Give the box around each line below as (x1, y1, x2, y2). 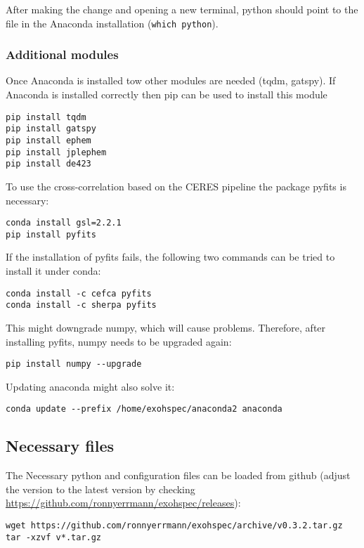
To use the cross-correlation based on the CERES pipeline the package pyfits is (6, 178, 346, 193)
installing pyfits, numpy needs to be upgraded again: (6, 334, 232, 348)
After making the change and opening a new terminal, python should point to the (6, 2, 358, 16)
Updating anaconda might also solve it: (6, 379, 175, 393)
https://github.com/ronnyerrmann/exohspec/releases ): (6, 495, 241, 510)
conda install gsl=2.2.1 (6, 218, 122, 228)
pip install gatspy (6, 124, 96, 134)
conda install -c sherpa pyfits (6, 300, 157, 311)
